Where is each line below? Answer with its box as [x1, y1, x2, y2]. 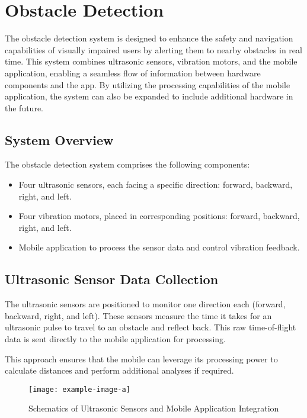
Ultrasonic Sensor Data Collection [5, 270, 219, 288]
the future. [5, 101, 44, 114]
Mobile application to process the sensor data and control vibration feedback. [18, 241, 300, 253]
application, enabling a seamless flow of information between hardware [5, 66, 261, 79]
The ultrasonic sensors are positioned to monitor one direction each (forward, [5, 298, 286, 310]
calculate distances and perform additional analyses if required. [5, 364, 234, 377]
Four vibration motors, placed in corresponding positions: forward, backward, [18, 210, 300, 222]
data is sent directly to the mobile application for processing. [5, 333, 226, 345]
